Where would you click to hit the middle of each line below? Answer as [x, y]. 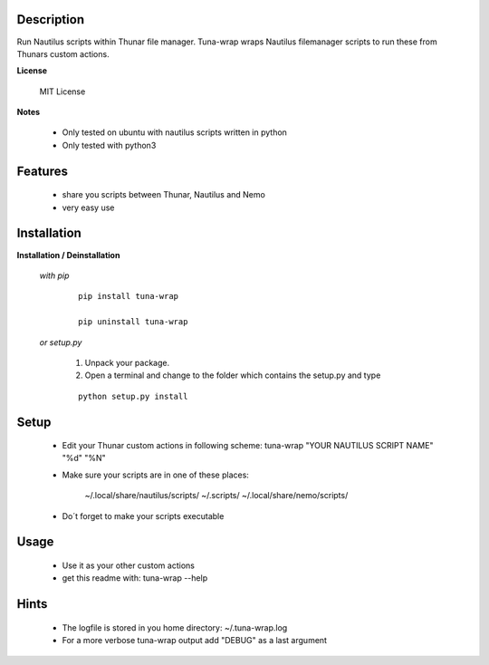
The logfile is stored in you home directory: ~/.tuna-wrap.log [175, 627]
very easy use [88, 207]
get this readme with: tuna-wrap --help [135, 578]
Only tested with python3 [109, 145]
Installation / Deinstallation [68, 255]
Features [42, 171]
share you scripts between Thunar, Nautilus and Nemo [164, 195]
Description [51, 19]
